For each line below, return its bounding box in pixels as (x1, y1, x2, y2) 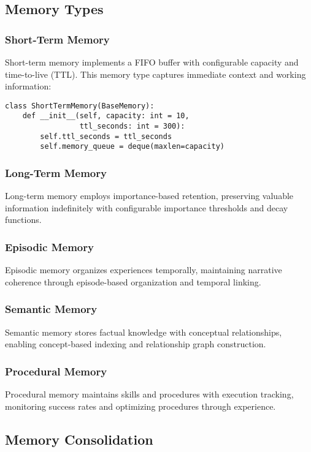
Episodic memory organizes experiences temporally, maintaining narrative (5, 263, 282, 276)
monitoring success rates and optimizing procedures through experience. (5, 399, 276, 412)
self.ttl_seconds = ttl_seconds (40, 132, 172, 141)
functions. (5, 213, 42, 226)
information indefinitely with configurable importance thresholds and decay (5, 201, 288, 214)
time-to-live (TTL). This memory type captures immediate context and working (5, 67, 306, 80)
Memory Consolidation (5, 429, 153, 448)
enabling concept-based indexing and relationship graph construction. (5, 337, 266, 350)
